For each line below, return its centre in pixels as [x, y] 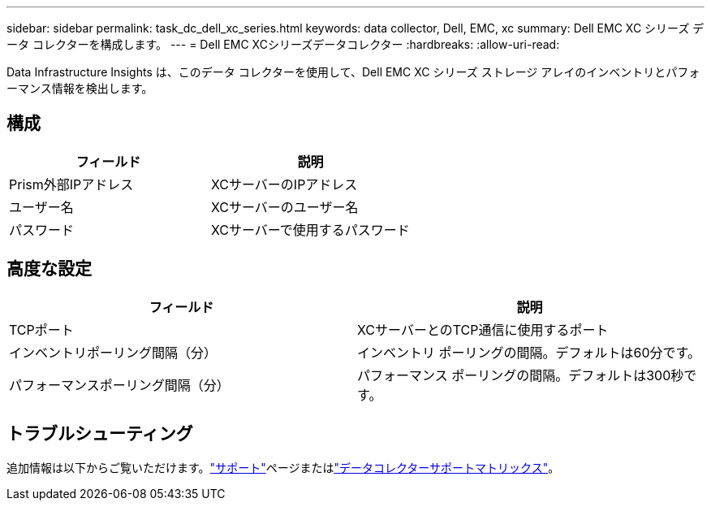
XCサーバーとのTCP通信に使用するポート [483, 329]
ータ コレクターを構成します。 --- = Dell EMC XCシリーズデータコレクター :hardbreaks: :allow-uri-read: [283, 44]
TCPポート [41, 329]
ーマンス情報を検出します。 [80, 88]
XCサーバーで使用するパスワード [310, 230]
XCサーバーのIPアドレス [284, 184]
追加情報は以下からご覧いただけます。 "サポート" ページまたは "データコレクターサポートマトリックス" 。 [283, 467]
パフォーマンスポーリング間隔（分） [119, 385]
